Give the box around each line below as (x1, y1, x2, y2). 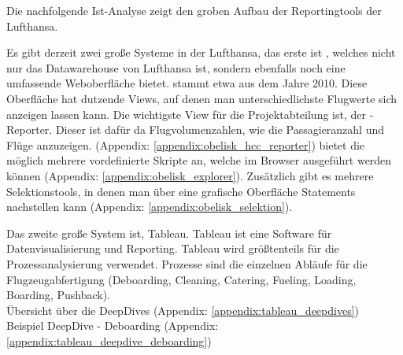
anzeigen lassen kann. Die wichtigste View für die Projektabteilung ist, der (6, 105, 366, 122)
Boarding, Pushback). (6, 287, 110, 303)
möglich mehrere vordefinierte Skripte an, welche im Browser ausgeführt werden (6, 152, 392, 168)
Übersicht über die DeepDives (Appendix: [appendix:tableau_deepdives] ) (6, 301, 360, 318)
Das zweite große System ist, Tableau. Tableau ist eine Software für (6, 224, 332, 241)
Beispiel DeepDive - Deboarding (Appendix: (6, 317, 219, 334)
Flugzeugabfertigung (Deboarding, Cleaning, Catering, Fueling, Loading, (6, 271, 357, 287)
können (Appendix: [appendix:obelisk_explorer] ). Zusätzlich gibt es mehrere (6, 167, 374, 183)
